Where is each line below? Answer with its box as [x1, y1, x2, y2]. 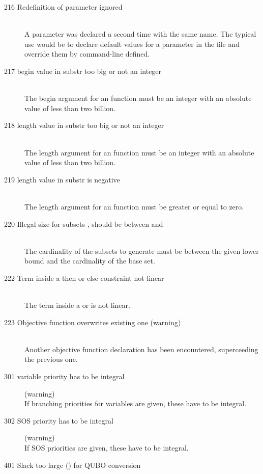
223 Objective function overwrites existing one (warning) [4, 317, 181, 327]
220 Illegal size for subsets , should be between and [4, 218, 163, 229]
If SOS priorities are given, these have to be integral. [24, 442, 189, 453]
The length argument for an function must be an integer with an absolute [24, 147, 254, 157]
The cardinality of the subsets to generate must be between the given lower [24, 245, 259, 256]
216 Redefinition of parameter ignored [4, 2, 123, 12]
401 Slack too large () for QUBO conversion [4, 459, 141, 470]
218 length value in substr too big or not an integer [4, 120, 164, 130]
